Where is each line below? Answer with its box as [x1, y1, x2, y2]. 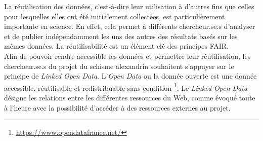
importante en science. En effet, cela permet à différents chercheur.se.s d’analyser [4, 21, 255, 31]
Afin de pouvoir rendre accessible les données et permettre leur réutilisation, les [4, 50, 251, 61]
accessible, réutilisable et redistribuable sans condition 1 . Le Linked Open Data [4, 81, 248, 93]
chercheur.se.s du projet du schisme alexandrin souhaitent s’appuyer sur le [4, 60, 234, 71]
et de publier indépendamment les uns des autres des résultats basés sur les [4, 30, 238, 41]
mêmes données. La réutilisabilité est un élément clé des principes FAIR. [4, 41, 229, 51]
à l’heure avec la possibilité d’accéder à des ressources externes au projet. [4, 102, 231, 113]
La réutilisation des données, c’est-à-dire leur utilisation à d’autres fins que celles [4, 1, 254, 11]
